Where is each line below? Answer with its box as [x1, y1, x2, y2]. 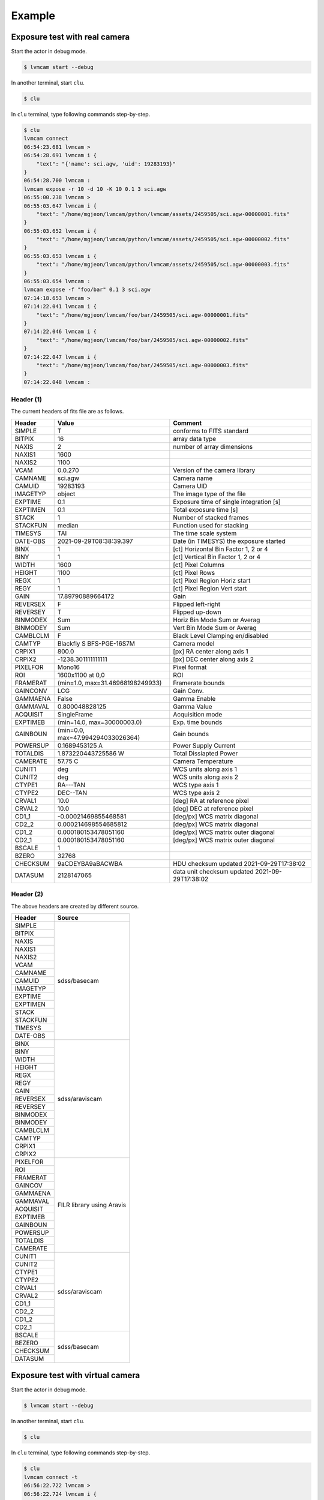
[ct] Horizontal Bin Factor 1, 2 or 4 [173, 545, 268, 553]
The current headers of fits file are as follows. [11, 408, 124, 415]
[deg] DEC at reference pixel [173, 804, 253, 812]
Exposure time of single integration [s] [173, 497, 281, 506]
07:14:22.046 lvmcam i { [23, 328, 97, 335]
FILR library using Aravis [57, 1201, 127, 1209]
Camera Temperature [173, 757, 233, 765]
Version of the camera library [173, 466, 256, 474]
